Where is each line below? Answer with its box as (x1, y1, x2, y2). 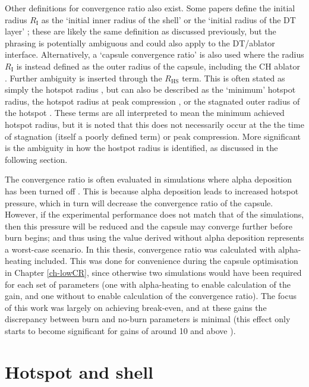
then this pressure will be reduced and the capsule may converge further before (5, 219, 292, 232)
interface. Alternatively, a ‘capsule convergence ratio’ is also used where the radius (5, 48, 304, 61)
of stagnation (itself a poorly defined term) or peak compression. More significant (5, 130, 301, 142)
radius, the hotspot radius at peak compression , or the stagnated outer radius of (5, 95, 300, 107)
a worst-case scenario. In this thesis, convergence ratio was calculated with (5, 243, 276, 255)
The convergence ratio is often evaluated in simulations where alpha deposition (5, 173, 292, 185)
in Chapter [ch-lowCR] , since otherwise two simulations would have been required (5, 266, 302, 279)
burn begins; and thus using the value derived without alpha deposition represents (5, 231, 304, 244)
